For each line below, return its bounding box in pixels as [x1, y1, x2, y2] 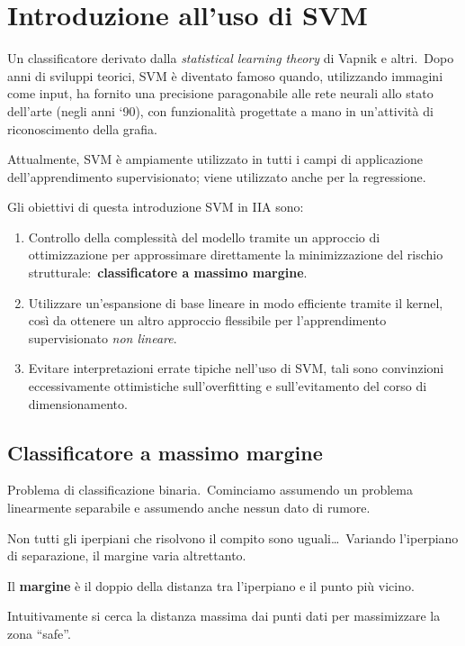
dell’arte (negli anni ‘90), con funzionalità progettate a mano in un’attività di [7, 101, 434, 120]
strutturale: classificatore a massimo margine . [28, 263, 308, 282]
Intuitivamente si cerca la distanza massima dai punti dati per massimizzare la [7, 606, 441, 625]
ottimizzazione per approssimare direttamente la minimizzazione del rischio [28, 245, 443, 264]
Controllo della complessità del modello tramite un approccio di [28, 227, 380, 246]
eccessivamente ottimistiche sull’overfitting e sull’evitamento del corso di [28, 377, 427, 396]
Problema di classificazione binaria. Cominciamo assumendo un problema [7, 480, 413, 499]
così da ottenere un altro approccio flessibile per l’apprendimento [28, 311, 387, 330]
